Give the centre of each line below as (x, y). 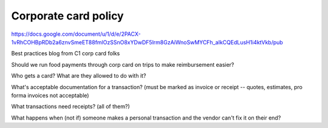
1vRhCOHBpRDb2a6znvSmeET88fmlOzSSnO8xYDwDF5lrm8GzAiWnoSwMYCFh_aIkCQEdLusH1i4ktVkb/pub (147, 42)
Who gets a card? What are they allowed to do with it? (79, 76)
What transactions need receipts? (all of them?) (70, 107)
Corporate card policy (67, 16)
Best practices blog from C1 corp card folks (66, 53)
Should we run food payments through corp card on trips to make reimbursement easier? (123, 64)
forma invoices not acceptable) (50, 95)
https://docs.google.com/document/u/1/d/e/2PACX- (76, 34)
